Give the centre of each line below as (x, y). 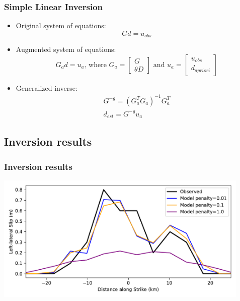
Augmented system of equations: (66, 49)
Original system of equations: (61, 25)
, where (95, 65)
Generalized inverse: (47, 87)
